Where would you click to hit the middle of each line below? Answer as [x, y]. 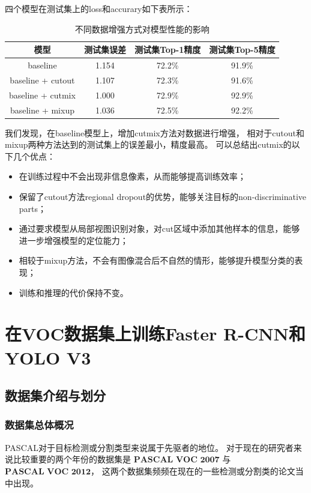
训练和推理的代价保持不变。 [74, 292]
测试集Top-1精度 [168, 50]
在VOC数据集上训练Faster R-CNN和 [155, 334]
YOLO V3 [48, 357]
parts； [33, 208]
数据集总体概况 [39, 425]
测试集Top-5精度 [242, 50]
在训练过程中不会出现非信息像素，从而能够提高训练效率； [132, 176]
